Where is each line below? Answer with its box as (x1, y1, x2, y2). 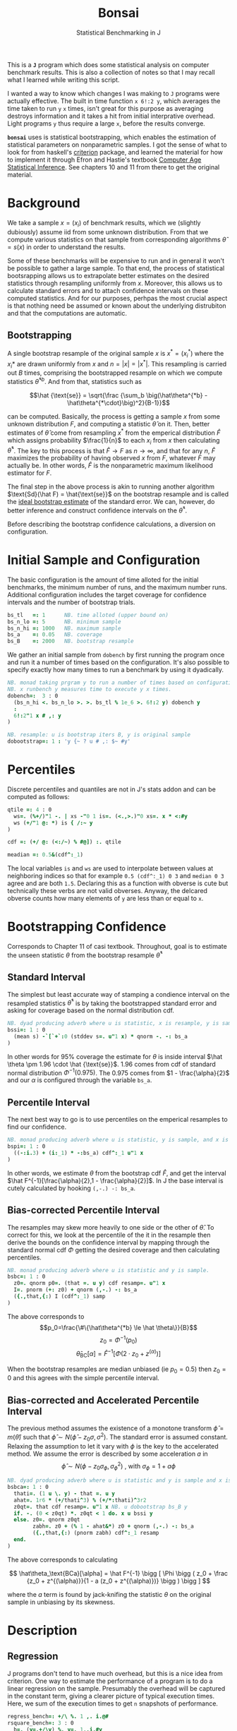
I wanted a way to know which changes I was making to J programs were (7, 89, 220, 97)
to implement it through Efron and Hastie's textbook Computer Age (7, 155, 202, 164)
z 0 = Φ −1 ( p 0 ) (99, 1334, 138, 1346)
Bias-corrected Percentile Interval (7, 1204, 160, 1216)
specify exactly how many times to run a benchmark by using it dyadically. (7, 666, 224, 674)
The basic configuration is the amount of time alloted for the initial (7, 575, 199, 584)
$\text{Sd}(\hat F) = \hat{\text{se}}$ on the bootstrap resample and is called (7, 490, 229, 498)
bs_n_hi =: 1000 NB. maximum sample (7, 625, 121, 632)
